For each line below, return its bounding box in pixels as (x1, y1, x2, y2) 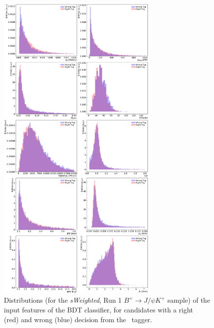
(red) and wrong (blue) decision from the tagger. (4, 314, 152, 324)
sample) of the (167, 295, 210, 305)
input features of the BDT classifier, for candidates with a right (4, 304, 193, 314)
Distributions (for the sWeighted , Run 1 (4, 295, 122, 305)
